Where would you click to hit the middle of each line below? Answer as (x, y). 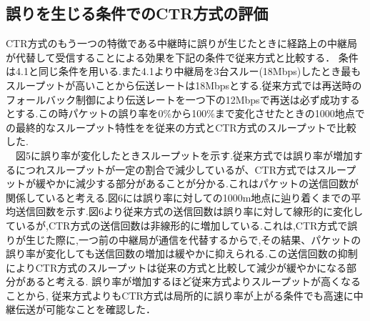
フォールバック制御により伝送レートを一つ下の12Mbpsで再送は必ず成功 (173, 99)
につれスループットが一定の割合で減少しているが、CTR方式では (166, 169)
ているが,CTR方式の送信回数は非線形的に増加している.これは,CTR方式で (177, 225)
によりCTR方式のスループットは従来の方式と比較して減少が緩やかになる (176, 267)
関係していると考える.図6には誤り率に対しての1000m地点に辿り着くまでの (179, 197)
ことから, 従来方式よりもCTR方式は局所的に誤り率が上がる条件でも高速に (180, 295)
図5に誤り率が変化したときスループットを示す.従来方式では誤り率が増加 (184, 155)
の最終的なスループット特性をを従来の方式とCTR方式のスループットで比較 (181, 127)
